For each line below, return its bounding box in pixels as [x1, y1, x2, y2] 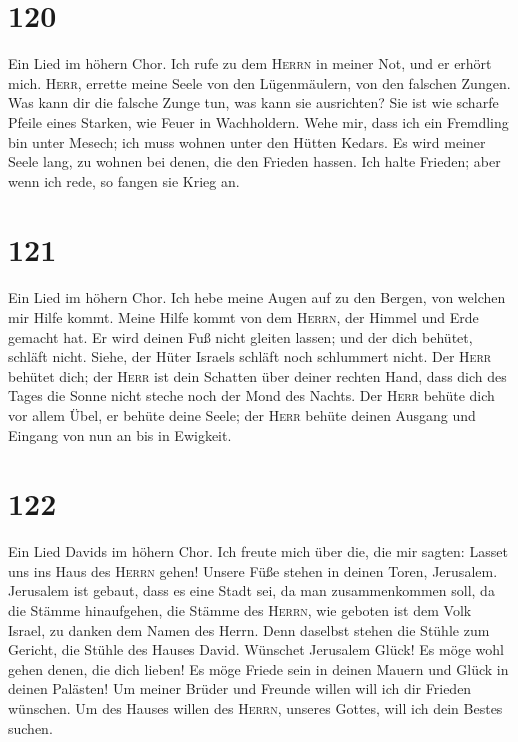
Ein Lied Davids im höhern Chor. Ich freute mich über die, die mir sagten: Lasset [8, 541, 508, 562]
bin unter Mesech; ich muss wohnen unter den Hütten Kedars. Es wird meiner [8, 131, 486, 152]
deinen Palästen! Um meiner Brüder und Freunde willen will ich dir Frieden [8, 678, 472, 699]
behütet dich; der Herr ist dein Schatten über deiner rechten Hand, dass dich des [8, 365, 507, 386]
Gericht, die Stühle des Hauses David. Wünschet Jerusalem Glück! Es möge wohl [8, 639, 504, 660]
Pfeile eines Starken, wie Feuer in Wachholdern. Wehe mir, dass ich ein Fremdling [8, 111, 509, 132]
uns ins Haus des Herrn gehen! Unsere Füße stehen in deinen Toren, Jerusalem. [8, 560, 498, 581]
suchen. [8, 717, 53, 738]
